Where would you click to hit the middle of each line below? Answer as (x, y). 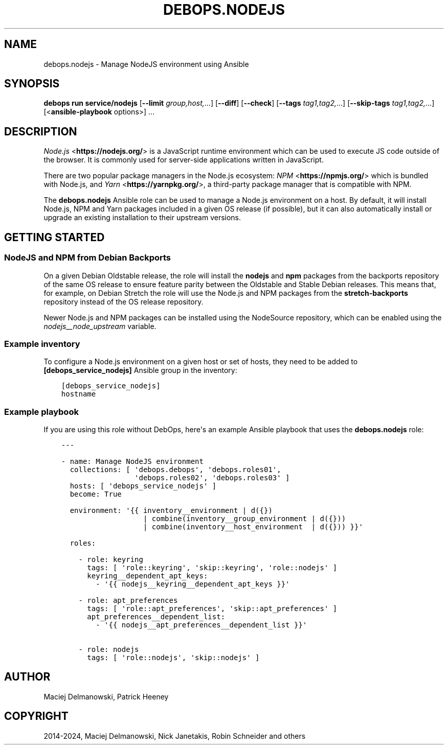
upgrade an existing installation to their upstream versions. (142, 218)
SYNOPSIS (32, 84)
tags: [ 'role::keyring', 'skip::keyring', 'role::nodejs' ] (212, 568)
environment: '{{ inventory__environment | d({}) (171, 510)
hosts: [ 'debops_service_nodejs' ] (143, 486)
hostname (79, 394)
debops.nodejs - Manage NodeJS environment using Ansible (146, 64)
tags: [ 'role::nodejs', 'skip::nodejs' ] (173, 658)
